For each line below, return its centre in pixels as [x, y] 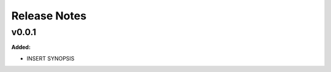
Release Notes [49, 16]
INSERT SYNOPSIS [51, 58]
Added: [21, 47]
